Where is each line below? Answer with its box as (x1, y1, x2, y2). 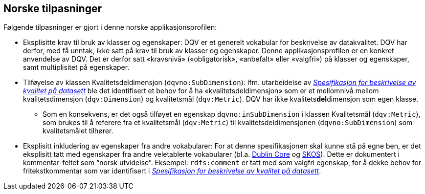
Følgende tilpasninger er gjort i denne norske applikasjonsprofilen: (3, 23, 217, 32)
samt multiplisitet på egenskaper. (23, 63, 130, 72)
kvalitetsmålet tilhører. (43, 127, 113, 135)
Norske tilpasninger (3, 2, 102, 15)
